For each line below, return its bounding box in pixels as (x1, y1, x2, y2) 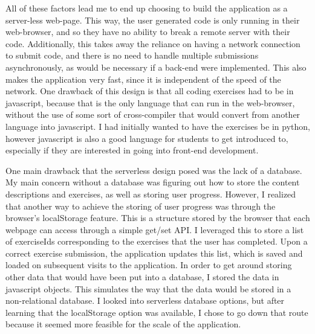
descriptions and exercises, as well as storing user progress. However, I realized (5, 187, 296, 200)
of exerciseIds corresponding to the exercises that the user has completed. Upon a (5, 235, 308, 248)
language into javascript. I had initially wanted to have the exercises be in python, (5, 120, 310, 132)
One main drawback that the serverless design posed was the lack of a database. (5, 164, 302, 176)
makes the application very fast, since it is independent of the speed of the (5, 72, 281, 85)
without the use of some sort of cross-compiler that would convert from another (5, 108, 300, 121)
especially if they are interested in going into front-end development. (5, 144, 259, 156)
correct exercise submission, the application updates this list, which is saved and (5, 246, 303, 259)
